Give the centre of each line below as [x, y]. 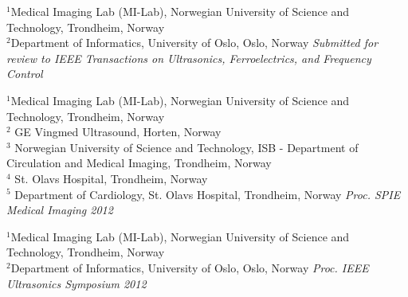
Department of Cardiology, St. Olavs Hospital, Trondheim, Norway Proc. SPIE [208, 194]
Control [25, 74]
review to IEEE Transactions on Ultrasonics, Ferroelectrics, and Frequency [189, 58]
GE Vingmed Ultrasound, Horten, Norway [118, 132]
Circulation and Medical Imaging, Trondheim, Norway [139, 163]
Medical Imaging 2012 [60, 210]
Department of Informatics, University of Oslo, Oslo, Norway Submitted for [194, 43]
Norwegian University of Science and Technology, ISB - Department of [186, 147]
